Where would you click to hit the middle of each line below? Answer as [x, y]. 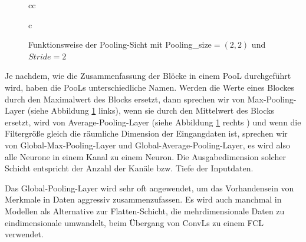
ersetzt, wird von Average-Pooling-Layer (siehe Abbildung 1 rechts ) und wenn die [153, 122]
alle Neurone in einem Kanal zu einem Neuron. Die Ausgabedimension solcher [145, 156]
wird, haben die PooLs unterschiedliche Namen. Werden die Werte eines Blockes [150, 87]
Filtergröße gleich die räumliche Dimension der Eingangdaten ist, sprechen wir [146, 133]
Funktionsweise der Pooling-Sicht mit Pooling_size [120, 44]
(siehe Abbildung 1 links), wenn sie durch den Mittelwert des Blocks [151, 110]
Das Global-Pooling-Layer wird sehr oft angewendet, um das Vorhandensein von [149, 188]
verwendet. [24, 234]
